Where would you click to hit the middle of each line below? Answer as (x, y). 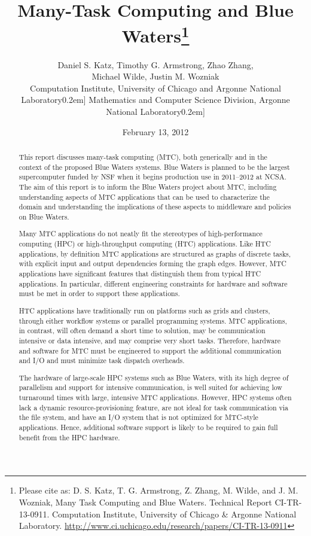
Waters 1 (155, 34)
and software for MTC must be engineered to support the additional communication (150, 350)
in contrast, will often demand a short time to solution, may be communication (142, 331)
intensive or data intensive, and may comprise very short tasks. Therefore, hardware (150, 340)
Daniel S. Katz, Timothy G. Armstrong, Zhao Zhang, (155, 64)
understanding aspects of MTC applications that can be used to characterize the (144, 197)
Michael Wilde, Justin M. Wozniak (155, 76)
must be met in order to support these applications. (99, 293)
